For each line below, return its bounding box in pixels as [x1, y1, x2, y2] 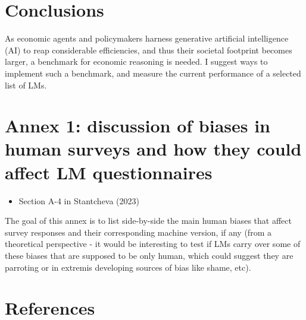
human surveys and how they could [5, 137, 302, 161]
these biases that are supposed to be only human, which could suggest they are [5, 249, 293, 261]
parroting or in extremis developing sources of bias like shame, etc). [5, 261, 251, 273]
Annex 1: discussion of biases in [5, 113, 271, 138]
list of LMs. [5, 78, 47, 91]
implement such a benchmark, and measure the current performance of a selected [5, 66, 301, 79]
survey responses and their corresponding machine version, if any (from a [5, 226, 271, 238]
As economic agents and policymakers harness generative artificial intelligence [5, 32, 289, 45]
